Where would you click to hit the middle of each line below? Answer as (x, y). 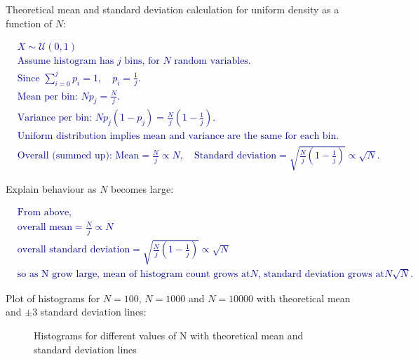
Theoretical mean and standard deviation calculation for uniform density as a (173, 9)
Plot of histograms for (53, 298)
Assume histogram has (66, 61)
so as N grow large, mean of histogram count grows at (134, 274)
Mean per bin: (47, 96)
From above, (45, 212)
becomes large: (142, 189)
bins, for (142, 61)
